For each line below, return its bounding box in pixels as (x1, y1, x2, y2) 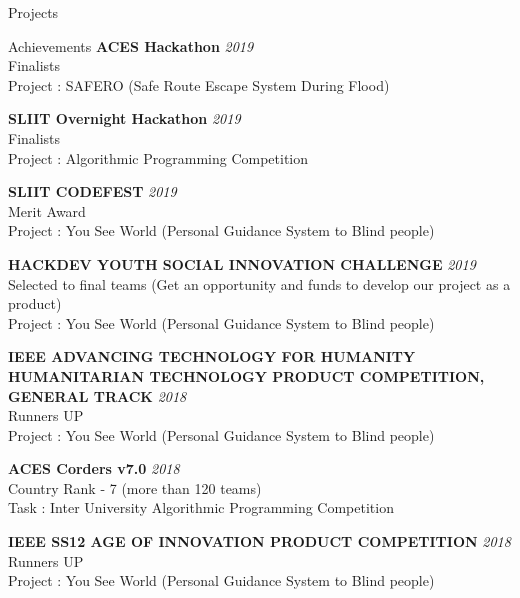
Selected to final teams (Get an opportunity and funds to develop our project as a (8, 273, 511, 294)
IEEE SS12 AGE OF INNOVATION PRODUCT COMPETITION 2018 (8, 531, 511, 552)
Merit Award (8, 200, 86, 221)
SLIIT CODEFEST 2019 (8, 181, 177, 202)
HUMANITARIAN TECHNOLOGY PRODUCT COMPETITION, (8, 365, 485, 386)
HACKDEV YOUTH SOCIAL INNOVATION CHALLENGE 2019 (8, 253, 476, 274)
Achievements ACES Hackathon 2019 (8, 35, 254, 56)
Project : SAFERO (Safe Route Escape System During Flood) (8, 74, 390, 95)
